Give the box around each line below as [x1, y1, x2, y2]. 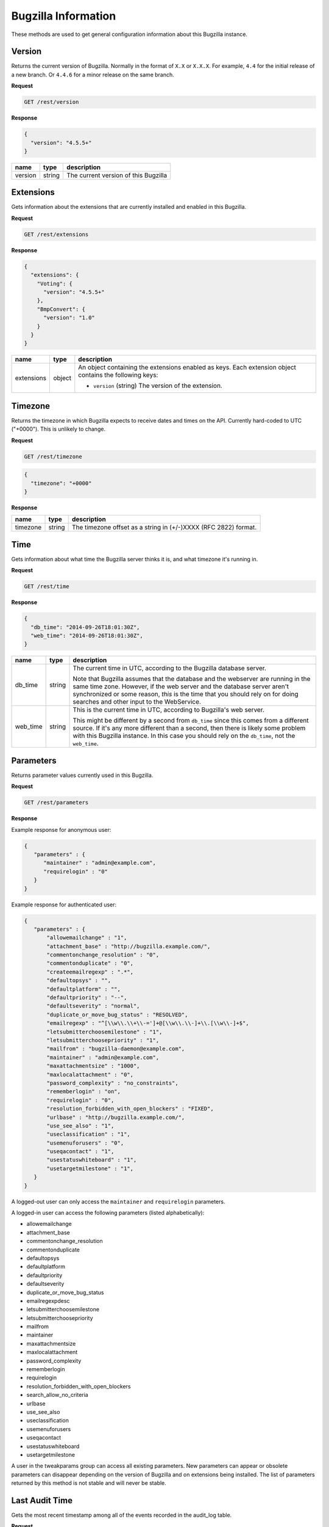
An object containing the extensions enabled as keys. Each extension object [78, 363, 297, 372]
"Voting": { [37, 280, 73, 287]
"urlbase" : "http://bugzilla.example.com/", [46, 1113, 185, 1121]
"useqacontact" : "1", [46, 1148, 115, 1155]
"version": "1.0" [43, 315, 96, 321]
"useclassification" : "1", [46, 1131, 130, 1138]
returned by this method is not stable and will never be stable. [11, 1479, 167, 1487]
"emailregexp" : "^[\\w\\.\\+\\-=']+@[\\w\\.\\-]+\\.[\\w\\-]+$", [46, 1020, 249, 1027]
